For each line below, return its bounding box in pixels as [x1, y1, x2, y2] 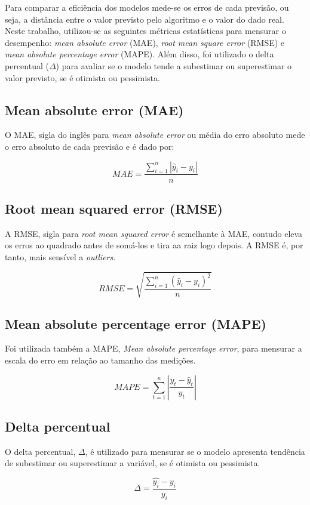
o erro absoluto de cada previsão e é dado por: [5, 140, 174, 152]
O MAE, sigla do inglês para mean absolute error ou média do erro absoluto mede [5, 128, 305, 141]
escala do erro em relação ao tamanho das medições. [5, 353, 196, 366]
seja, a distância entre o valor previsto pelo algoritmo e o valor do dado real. [5, 13, 284, 25]
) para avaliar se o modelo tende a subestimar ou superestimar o [56, 59, 292, 72]
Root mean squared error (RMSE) [5, 199, 223, 217]
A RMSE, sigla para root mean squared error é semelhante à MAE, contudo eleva [5, 227, 303, 239]
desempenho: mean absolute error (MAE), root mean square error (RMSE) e [5, 36, 285, 48]
